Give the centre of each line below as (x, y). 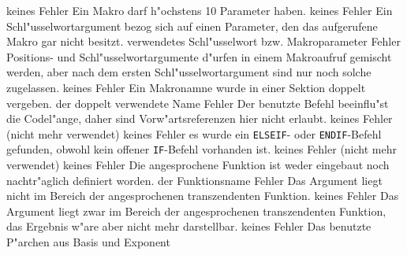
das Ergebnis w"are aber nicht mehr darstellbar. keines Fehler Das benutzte (189, 226)
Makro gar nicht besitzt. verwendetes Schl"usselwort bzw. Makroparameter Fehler (203, 41)
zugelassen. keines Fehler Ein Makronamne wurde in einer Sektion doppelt (186, 87)
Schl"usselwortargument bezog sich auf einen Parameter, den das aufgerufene (192, 26)
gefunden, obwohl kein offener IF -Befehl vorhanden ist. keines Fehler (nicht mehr (202, 149)
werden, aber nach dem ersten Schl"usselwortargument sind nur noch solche (189, 72)
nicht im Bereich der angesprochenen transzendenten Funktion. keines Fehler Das (203, 196)
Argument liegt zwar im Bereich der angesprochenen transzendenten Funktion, (196, 211)
